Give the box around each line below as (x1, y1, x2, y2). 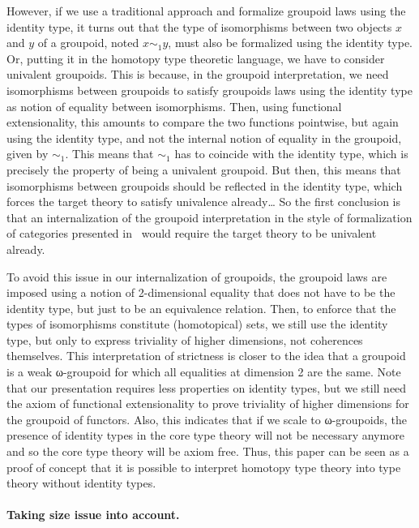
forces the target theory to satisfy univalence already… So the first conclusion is (6, 193, 401, 210)
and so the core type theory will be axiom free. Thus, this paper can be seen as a (6, 443, 409, 460)
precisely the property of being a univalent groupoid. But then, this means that (6, 161, 401, 178)
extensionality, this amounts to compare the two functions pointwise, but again (6, 114, 399, 131)
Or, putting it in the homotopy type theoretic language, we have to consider (6, 49, 385, 67)
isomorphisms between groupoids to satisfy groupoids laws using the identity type (6, 81, 413, 98)
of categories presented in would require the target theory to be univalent (6, 225, 377, 242)
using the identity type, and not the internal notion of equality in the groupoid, (6, 129, 402, 146)
